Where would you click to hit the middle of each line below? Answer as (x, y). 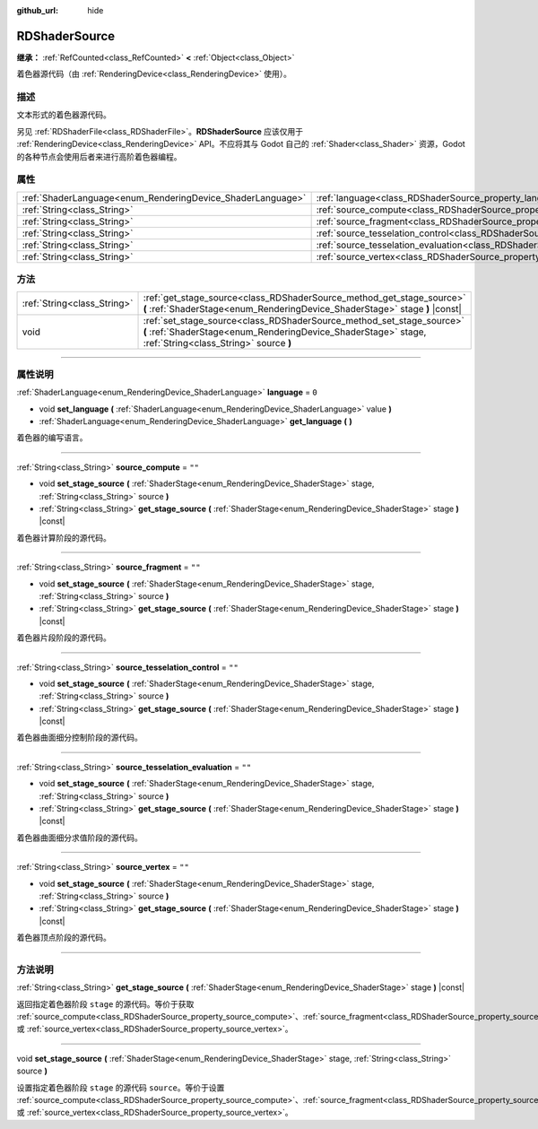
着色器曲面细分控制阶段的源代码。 (79, 738)
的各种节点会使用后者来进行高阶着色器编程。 (99, 156)
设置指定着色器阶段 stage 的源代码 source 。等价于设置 (121, 1087)
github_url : (37, 10)
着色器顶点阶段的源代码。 (64, 938)
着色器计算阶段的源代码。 (64, 537)
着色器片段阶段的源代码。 (64, 638)
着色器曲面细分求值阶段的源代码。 (79, 838)
